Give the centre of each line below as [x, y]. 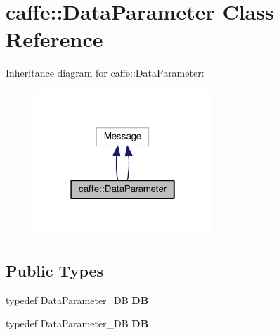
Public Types [55, 270]
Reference [54, 39]
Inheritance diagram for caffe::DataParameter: [105, 73]
